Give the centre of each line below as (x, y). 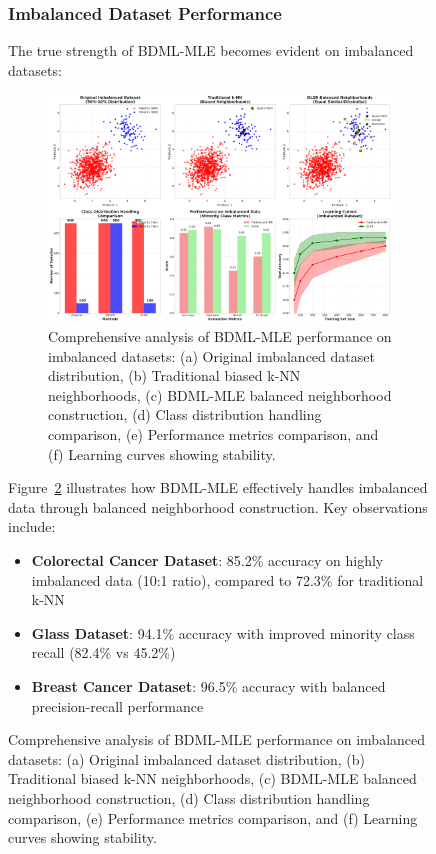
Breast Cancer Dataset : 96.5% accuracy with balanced (208, 686)
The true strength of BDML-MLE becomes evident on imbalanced (211, 50)
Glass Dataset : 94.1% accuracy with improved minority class (223, 632)
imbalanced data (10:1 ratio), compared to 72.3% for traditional (227, 579)
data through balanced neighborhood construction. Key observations (218, 506)
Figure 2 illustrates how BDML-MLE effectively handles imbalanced (218, 487)
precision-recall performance (117, 705)
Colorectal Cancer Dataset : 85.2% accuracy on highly (207, 560)
